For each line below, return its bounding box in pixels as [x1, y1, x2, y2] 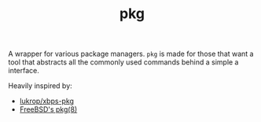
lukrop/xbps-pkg [19, 96, 75, 106]
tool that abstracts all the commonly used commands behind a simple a [8, 57, 239, 67]
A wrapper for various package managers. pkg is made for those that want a [8, 49, 254, 59]
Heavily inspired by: [8, 81, 72, 91]
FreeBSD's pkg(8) [19, 105, 78, 114]
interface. [8, 66, 39, 76]
